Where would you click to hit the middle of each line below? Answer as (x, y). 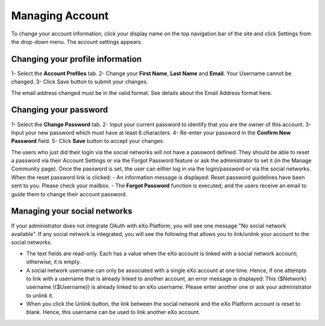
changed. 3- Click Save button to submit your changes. (80, 82)
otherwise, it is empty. (54, 262)
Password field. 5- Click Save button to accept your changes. (88, 141)
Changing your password (60, 110)
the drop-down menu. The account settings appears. (77, 41)
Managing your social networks (72, 211)
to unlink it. (40, 295)
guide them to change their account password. (69, 194)
